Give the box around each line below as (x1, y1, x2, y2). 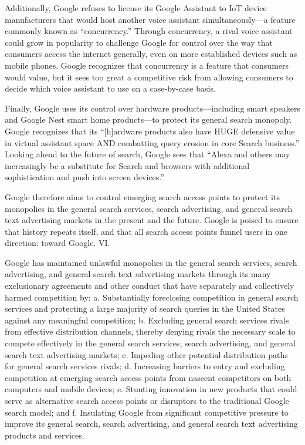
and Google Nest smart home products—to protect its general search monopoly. (5, 113, 292, 126)
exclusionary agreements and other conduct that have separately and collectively (5, 279, 294, 292)
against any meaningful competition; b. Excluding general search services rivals (5, 313, 289, 326)
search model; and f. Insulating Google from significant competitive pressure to (5, 406, 289, 418)
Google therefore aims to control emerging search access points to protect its (5, 190, 280, 203)
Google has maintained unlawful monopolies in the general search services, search (5, 256, 297, 268)
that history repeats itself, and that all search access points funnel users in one (5, 225, 287, 237)
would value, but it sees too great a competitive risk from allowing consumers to (5, 70, 293, 83)
